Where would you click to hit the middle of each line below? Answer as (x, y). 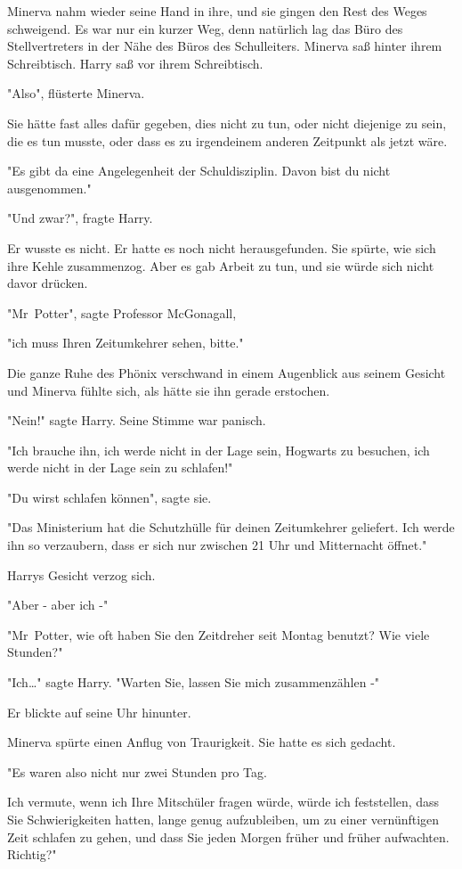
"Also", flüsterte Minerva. (76, 93)
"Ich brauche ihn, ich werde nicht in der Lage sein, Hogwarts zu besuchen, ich (219, 450)
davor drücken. (48, 283)
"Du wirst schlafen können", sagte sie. (109, 497)
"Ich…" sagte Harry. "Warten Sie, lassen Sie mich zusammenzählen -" (194, 682)
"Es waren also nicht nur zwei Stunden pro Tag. (137, 771)
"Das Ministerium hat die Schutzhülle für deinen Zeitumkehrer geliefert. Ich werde (231, 527)
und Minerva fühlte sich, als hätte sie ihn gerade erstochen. (169, 390)
